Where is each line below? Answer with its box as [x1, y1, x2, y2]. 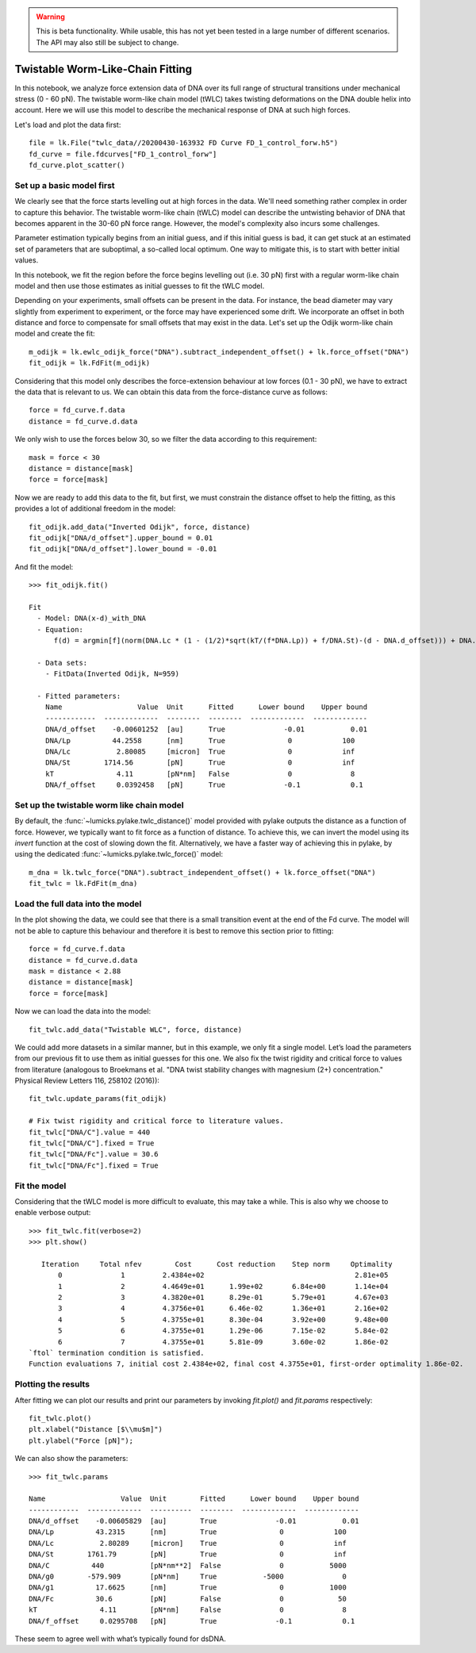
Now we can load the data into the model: [14, 1007, 151, 1016]
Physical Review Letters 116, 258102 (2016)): [14, 1076, 160, 1086]
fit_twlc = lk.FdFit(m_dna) [29, 879, 138, 888]
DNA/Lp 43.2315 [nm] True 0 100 [29, 1528, 347, 1536]
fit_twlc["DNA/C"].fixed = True [29, 1139, 155, 1148]
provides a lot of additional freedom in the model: [14, 504, 176, 513]
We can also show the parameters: [14, 1454, 129, 1463]
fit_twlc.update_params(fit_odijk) [29, 1095, 167, 1103]
